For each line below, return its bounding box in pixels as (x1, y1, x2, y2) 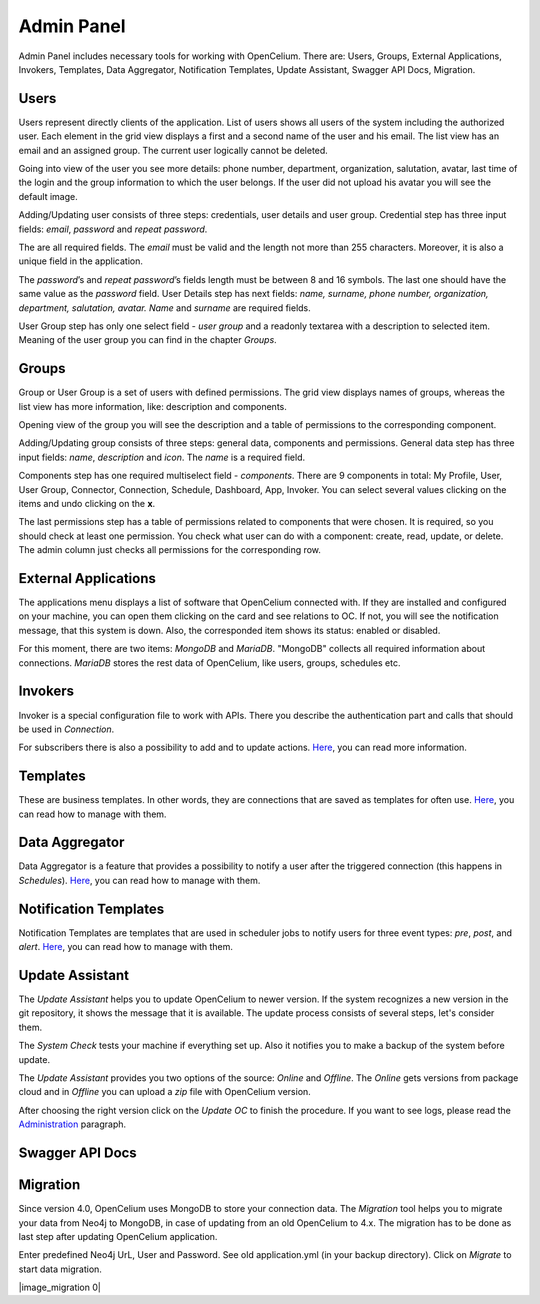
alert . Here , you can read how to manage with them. (18, 941, 234, 953)
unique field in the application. (18, 255, 144, 267)
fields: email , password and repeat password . (18, 223, 208, 235)
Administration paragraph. (18, 1118, 127, 1130)
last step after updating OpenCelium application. (18, 1230, 218, 1242)
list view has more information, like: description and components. (18, 400, 287, 412)
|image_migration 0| (18, 1281, 102, 1294)
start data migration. (18, 1263, 102, 1275)
